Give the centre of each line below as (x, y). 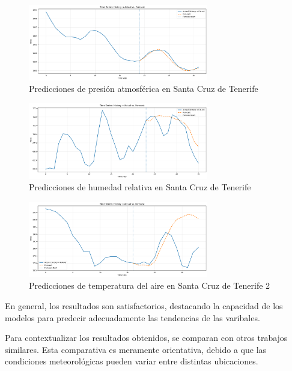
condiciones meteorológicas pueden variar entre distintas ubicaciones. (132, 361)
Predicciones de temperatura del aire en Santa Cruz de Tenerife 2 (150, 285)
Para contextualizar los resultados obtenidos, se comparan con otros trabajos (146, 338)
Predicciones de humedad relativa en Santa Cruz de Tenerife (140, 187)
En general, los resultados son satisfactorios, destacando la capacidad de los (144, 305)
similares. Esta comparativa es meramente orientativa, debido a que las (136, 349)
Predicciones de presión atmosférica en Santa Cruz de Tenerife (144, 89)
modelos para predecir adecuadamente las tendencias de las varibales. (132, 317)
